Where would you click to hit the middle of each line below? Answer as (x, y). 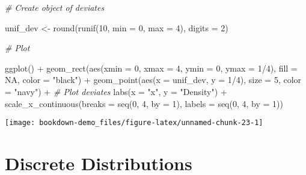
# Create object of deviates (55, 7)
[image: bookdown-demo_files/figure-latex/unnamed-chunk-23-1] (134, 123)
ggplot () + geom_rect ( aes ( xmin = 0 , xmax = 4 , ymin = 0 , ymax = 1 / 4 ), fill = (151, 68)
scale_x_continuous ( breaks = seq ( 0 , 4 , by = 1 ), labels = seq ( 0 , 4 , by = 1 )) (144, 103)
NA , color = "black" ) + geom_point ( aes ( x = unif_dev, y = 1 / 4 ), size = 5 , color (153, 80)
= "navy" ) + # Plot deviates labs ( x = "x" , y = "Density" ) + (116, 91)
